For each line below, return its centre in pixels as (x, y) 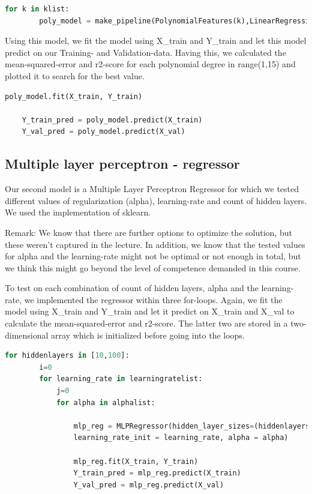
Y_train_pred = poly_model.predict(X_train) (112, 120)
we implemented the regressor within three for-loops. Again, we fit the (153, 299)
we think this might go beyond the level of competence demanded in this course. (153, 267)
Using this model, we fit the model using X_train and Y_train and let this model (156, 41)
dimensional (27, 335)
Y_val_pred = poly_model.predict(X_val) (103, 132)
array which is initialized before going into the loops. (148, 335)
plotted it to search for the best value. (75, 75)
